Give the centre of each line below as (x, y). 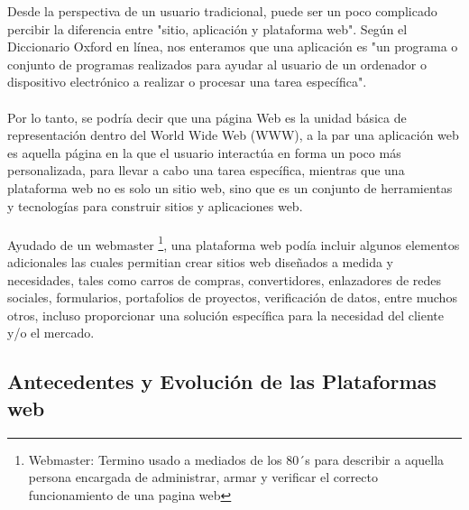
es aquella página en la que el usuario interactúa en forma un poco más (204, 152)
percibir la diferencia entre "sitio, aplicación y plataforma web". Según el (207, 28)
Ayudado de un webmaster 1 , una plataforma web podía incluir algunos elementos (234, 243)
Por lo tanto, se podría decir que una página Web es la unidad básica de (207, 117)
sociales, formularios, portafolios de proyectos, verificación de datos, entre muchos (232, 297)
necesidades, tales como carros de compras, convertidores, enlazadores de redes (225, 279)
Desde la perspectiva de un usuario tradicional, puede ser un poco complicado (222, 11)
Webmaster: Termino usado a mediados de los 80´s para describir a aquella (236, 459)
